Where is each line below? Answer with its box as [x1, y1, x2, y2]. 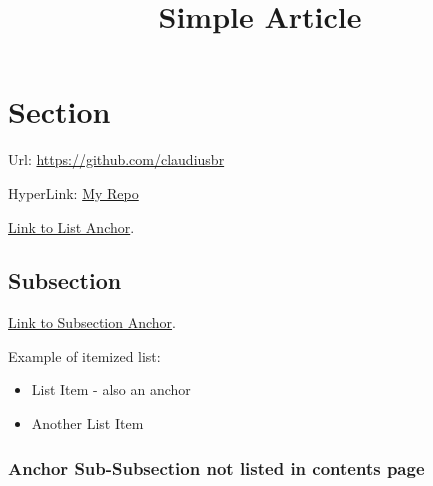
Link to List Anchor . [8, 216, 135, 237]
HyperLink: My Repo [8, 182, 139, 203]
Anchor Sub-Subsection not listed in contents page [8, 455, 425, 480]
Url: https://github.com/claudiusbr [8, 149, 225, 170]
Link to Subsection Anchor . [8, 312, 176, 333]
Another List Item [31, 413, 144, 434]
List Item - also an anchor [31, 379, 191, 400]
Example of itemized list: [8, 345, 161, 366]
